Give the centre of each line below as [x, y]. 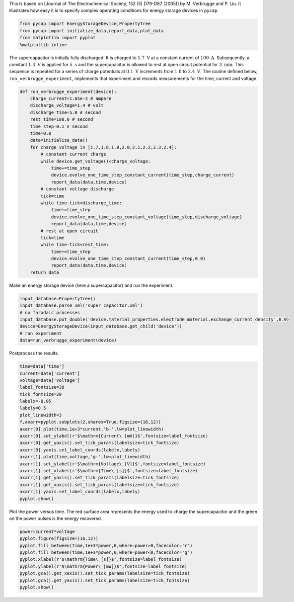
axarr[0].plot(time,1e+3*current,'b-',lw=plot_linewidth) [92, 429]
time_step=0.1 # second [59, 126]
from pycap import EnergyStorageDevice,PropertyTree [85, 24]
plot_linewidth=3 [41, 415]
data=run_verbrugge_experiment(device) [68, 340]
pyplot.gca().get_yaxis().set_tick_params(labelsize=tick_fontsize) [105, 580]
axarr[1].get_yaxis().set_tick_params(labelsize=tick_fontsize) [100, 478]
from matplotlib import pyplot [58, 38]
